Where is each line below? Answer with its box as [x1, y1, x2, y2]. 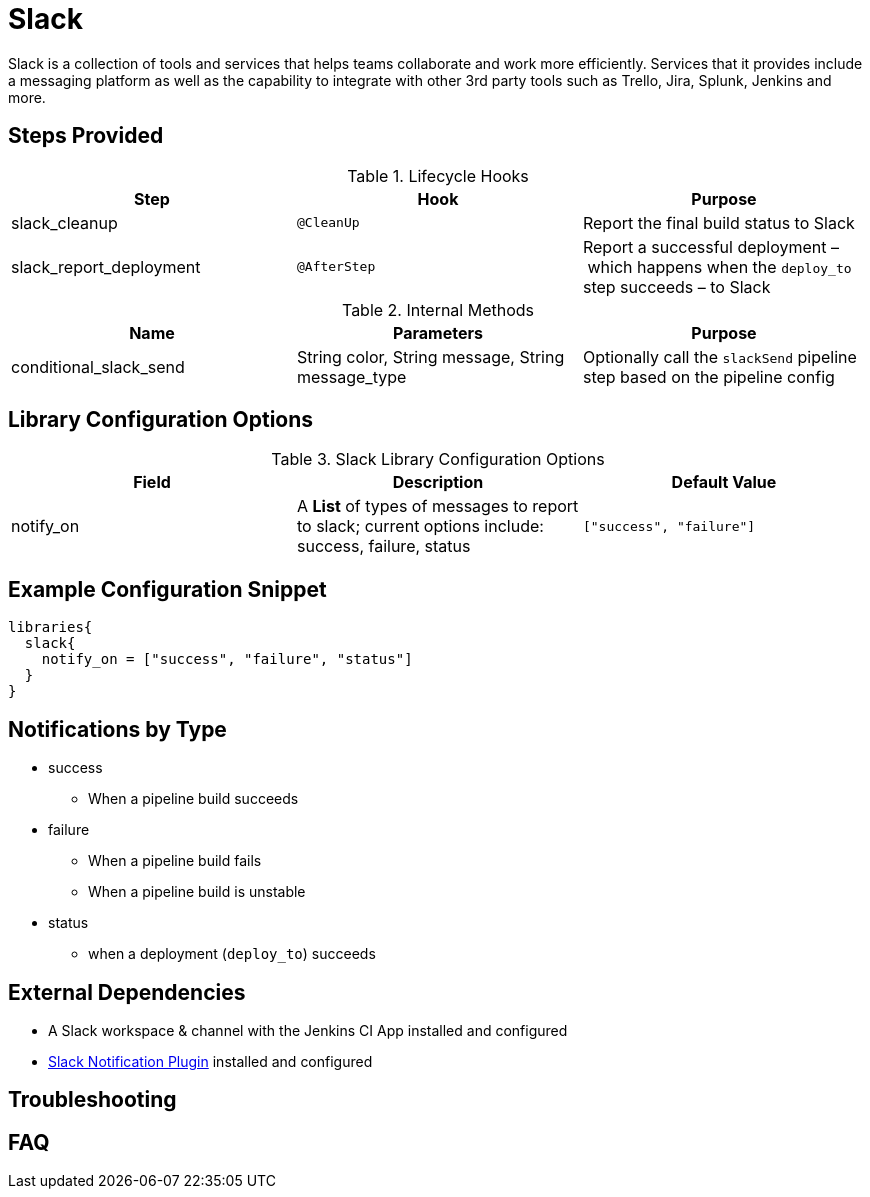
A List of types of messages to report [296, 496, 579, 517]
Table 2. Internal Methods [341, 299, 535, 320]
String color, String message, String [296, 346, 565, 367]
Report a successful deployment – [582, 236, 840, 257]
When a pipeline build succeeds [88, 790, 299, 808]
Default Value [671, 472, 777, 493]
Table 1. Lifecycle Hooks [347, 165, 529, 186]
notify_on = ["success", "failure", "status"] [41, 651, 413, 668]
